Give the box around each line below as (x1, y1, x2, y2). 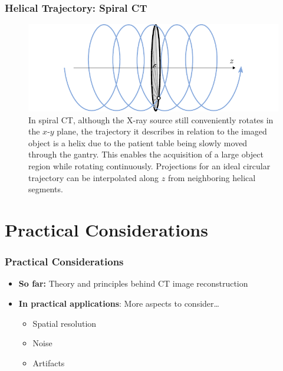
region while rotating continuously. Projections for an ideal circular (28, 159, 271, 172)
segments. (28, 183, 63, 195)
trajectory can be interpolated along (28, 171, 159, 183)
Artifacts (32, 356, 65, 369)
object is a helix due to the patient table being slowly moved (28, 136, 248, 149)
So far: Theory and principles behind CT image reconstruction (18, 277, 248, 290)
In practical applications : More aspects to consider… (18, 297, 219, 309)
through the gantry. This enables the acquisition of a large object (28, 148, 264, 160)
